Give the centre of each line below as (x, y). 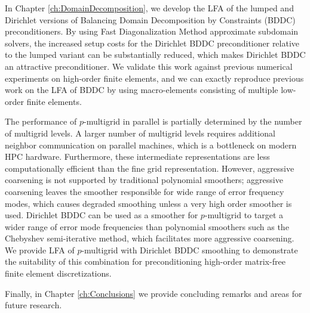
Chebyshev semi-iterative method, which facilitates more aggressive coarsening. (150, 238)
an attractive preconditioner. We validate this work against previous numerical (149, 66)
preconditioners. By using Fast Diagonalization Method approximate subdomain (152, 31)
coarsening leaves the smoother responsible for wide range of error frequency (145, 191)
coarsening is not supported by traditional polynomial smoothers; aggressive (144, 180)
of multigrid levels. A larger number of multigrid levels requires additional (140, 133)
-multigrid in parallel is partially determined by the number (193, 121)
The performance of (41, 121)
